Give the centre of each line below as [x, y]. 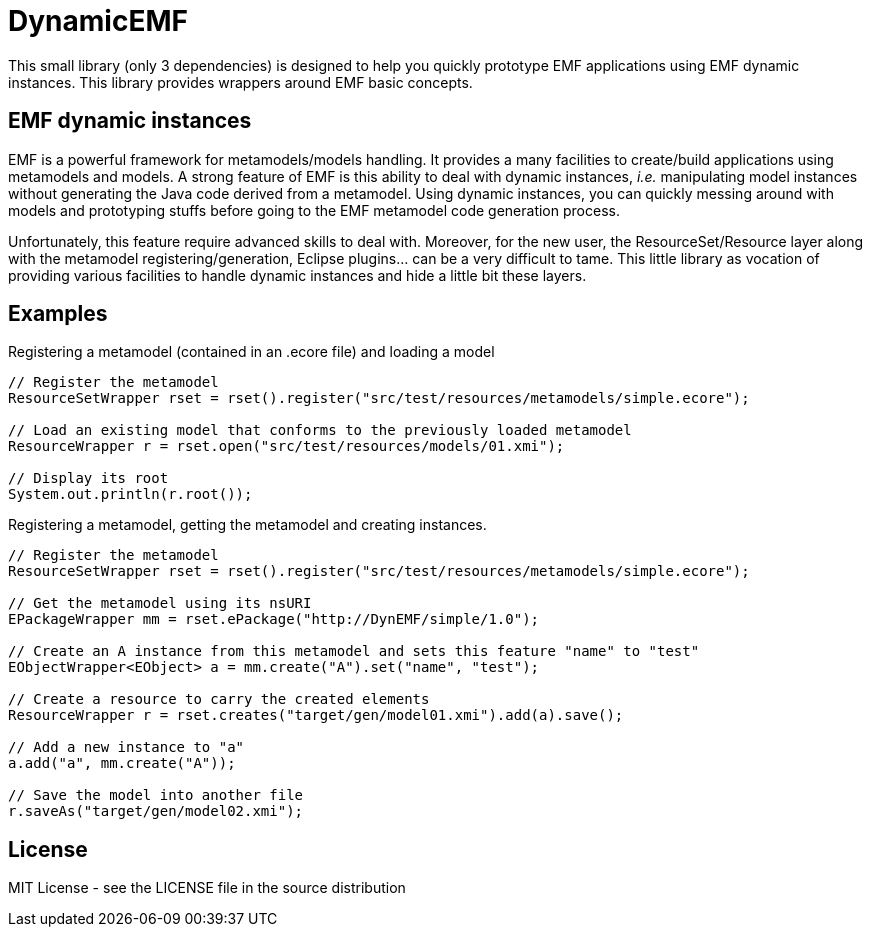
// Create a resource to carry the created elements [219, 699]
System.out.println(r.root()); [130, 494]
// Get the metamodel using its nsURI [160, 603]
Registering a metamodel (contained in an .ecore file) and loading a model [251, 352]
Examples [58, 314]
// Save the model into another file [156, 795]
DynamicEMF [98, 21]
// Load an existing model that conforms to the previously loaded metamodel [320, 430]
